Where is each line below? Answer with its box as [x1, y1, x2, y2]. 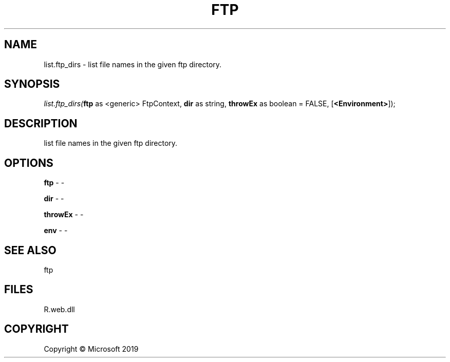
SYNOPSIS [4, 78, 60, 91]
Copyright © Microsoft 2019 [44, 344, 139, 353]
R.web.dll [44, 304, 75, 314]
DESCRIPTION [4, 117, 78, 130]
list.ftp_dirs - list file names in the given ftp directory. [44, 60, 222, 69]
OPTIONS [4, 156, 53, 169]
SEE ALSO [4, 243, 57, 257]
